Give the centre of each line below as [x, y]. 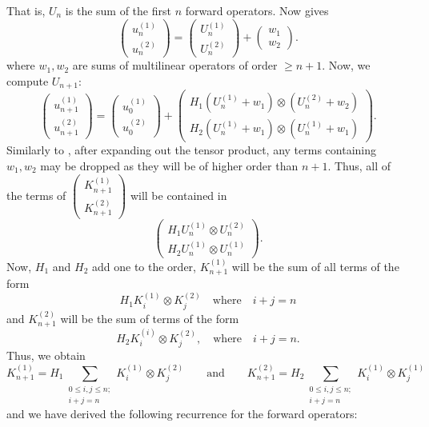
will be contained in [178, 195]
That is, [26, 10]
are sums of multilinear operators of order [175, 65]
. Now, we [346, 65]
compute [28, 80]
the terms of [36, 195]
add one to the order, [144, 266]
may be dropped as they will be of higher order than [169, 165]
